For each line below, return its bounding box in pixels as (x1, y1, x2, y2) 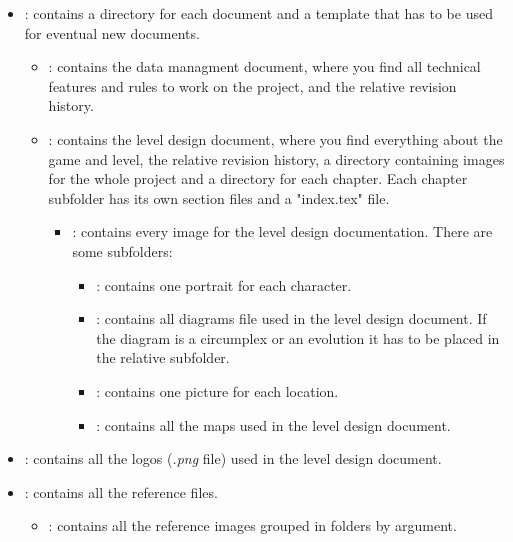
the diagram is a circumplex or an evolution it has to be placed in (96, 327, 500, 348)
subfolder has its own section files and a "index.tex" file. (48, 187, 390, 208)
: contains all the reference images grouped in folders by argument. (48, 515, 457, 536)
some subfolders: (72, 240, 173, 261)
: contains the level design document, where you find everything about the (48, 128, 503, 149)
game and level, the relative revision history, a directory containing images (48, 148, 505, 169)
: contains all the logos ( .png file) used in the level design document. (24, 448, 442, 469)
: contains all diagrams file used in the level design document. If (96, 308, 487, 329)
